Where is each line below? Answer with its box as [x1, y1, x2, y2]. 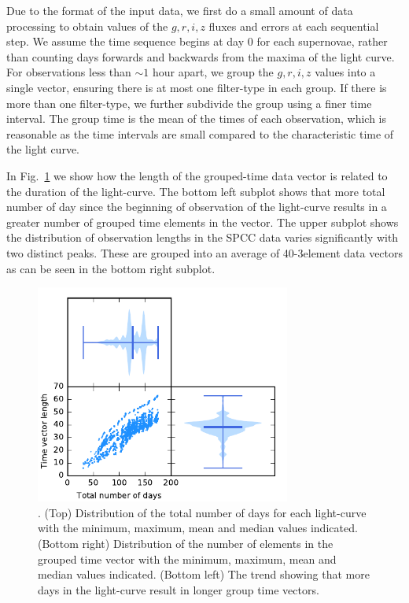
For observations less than [6, 64, 131, 80]
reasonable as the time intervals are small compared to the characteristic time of [6, 125, 394, 142]
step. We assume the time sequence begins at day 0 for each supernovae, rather [6, 33, 388, 50]
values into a [315, 64, 376, 80]
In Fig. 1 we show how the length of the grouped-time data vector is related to [6, 167, 388, 183]
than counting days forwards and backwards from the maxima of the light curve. [6, 48, 395, 65]
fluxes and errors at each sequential [208, 17, 379, 34]
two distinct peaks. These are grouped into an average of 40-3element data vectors [6, 244, 403, 261]
